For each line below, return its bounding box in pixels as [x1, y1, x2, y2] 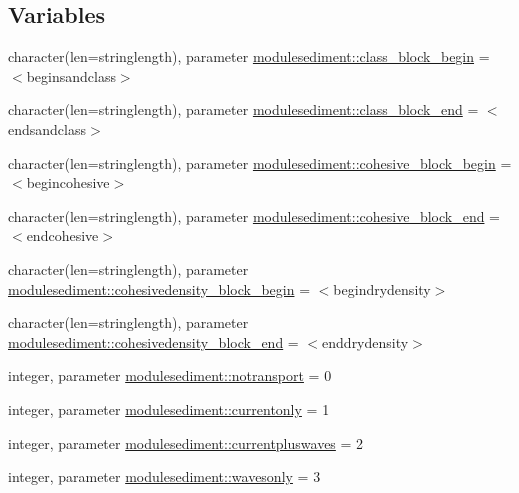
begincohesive [26, 172, 110, 193]
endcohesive [26, 225, 99, 246]
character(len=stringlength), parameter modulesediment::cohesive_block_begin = [8, 152, 512, 173]
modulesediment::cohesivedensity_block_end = [8, 331, 299, 352]
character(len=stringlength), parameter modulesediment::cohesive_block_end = [8, 205, 501, 226]
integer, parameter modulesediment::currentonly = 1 [8, 398, 330, 419]
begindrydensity [333, 278, 431, 299]
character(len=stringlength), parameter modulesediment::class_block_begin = [8, 46, 490, 67]
